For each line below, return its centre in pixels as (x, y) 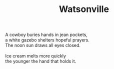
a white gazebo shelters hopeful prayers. (47, 40)
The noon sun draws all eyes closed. (43, 45)
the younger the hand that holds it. (41, 61)
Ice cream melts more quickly (36, 56)
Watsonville (84, 9)
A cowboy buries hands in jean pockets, (46, 35)
